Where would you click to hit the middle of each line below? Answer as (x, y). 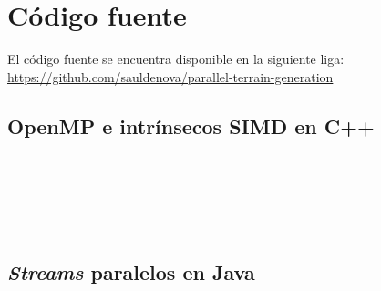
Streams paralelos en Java (131, 271)
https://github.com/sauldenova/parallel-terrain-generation (170, 76)
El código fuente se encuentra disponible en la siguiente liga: (176, 59)
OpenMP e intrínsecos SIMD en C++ (191, 125)
